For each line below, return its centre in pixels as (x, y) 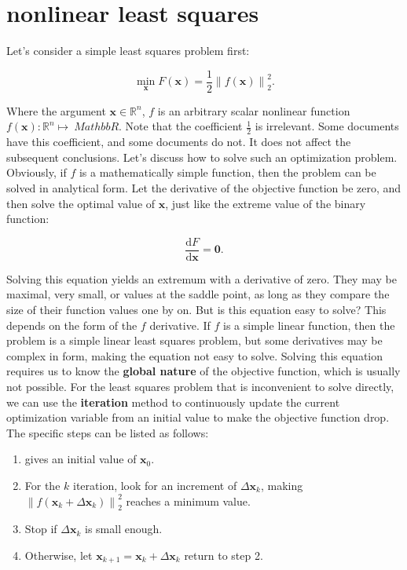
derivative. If (180, 325)
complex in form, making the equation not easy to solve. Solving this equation (195, 355)
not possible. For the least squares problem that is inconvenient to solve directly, (200, 386)
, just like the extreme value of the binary (266, 203)
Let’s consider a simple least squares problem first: (128, 51)
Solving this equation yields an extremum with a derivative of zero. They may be (202, 278)
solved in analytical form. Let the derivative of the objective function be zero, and (204, 187)
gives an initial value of (81, 459)
